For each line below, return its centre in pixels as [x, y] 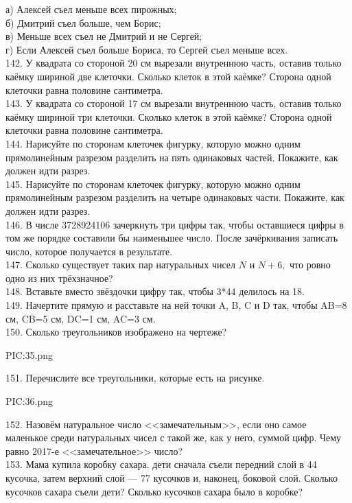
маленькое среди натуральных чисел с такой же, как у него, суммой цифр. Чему [174, 437]
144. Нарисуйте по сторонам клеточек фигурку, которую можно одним [153, 143]
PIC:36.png [30, 401]
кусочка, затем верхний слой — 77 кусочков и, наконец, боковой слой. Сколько [172, 478]
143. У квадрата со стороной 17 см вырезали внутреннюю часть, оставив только [174, 103]
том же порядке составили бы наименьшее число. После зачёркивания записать [172, 238]
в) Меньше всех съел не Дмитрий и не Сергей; [104, 36]
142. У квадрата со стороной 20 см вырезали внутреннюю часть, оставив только [174, 63]
